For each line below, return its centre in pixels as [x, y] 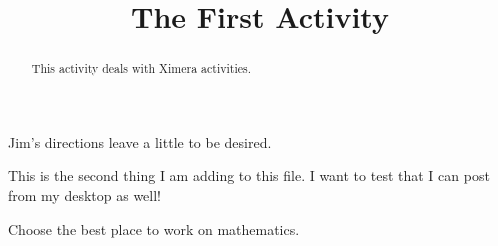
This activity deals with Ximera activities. [141, 68]
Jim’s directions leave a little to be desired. [140, 141]
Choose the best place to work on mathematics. [154, 228]
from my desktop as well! [85, 195]
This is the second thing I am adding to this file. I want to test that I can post [249, 175]
